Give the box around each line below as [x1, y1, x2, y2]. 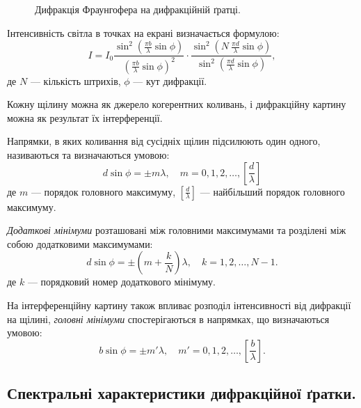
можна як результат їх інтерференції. [7, 110, 163, 125]
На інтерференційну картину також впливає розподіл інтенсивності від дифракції [7, 297, 351, 312]
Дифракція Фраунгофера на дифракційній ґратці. [35, 2, 241, 16]
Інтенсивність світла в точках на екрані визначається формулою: [7, 25, 280, 40]
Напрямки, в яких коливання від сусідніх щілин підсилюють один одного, [7, 134, 321, 148]
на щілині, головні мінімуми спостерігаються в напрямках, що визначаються [7, 311, 330, 326]
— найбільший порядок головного [200, 184, 345, 198]
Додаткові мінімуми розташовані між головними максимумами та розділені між [7, 223, 346, 237]
